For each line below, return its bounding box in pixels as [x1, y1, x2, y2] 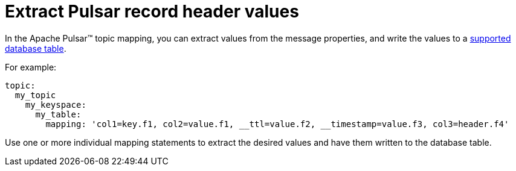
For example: [5, 61, 57, 72]
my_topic [15, 90, 56, 100]
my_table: [35, 109, 82, 119]
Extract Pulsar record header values [5, 1, 299, 22]
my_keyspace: [25, 99, 86, 110]
